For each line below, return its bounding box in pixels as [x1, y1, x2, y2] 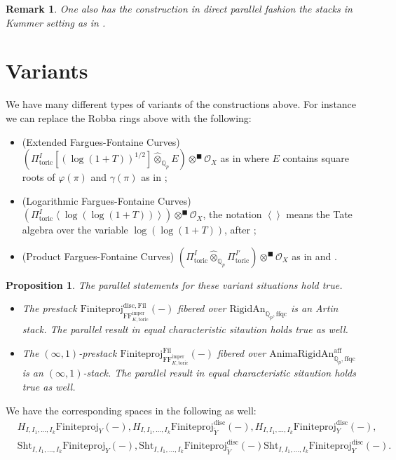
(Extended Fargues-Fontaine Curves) [22, 134, 180, 149]
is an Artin [290, 301, 339, 316]
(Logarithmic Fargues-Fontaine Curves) [22, 193, 191, 208]
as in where [220, 151, 269, 165]
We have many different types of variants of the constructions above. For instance [6, 97, 357, 111]
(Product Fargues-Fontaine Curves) [22, 248, 175, 263]
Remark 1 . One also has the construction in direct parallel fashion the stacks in [6, 1, 353, 15]
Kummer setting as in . [6, 15, 106, 29]
